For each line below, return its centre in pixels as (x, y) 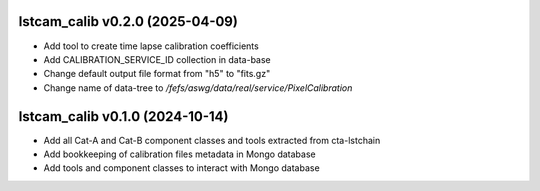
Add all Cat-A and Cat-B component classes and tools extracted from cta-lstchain (212, 140)
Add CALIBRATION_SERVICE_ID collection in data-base (157, 59)
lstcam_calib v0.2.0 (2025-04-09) (128, 21)
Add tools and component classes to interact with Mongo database (181, 168)
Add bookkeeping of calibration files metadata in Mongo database (179, 154)
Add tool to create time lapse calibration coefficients (151, 46)
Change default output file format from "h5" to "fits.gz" (157, 74)
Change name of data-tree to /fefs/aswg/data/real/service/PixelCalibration (198, 87)
